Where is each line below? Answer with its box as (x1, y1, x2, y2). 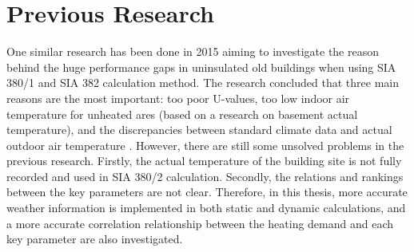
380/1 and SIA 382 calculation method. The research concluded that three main (6, 74, 399, 91)
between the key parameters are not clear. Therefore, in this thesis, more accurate (6, 183, 408, 200)
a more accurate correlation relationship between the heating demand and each (6, 215, 394, 231)
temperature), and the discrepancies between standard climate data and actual (6, 121, 392, 138)
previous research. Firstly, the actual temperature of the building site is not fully (6, 152, 402, 169)
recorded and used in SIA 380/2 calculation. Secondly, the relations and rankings (6, 167, 404, 184)
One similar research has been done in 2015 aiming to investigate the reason (6, 43, 380, 60)
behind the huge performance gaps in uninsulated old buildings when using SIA (6, 58, 396, 75)
